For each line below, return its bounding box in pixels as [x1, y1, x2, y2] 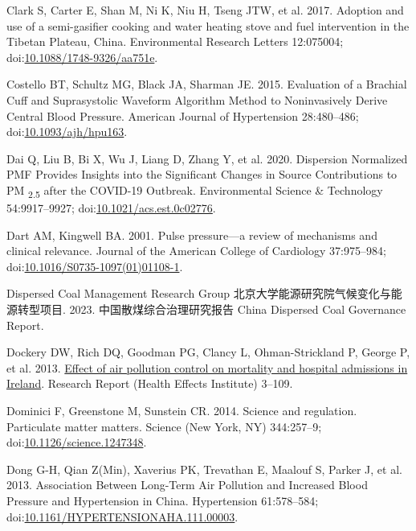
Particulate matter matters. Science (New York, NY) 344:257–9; [6, 418, 322, 434]
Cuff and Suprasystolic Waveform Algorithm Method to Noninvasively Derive [6, 91, 388, 108]
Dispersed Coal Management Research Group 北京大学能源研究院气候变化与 [6, 285, 391, 302]
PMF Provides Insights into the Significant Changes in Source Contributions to [6, 166, 398, 183]
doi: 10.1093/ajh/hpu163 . [6, 123, 128, 140]
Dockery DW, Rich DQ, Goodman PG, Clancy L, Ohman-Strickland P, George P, [6, 344, 410, 360]
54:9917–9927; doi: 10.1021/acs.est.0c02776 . [6, 200, 216, 216]
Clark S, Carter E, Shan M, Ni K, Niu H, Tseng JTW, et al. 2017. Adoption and [6, 2, 404, 18]
